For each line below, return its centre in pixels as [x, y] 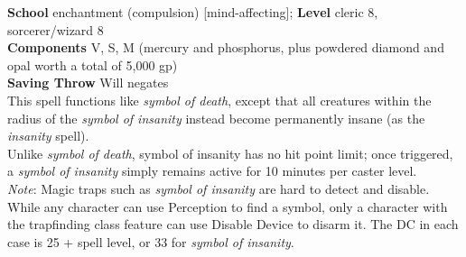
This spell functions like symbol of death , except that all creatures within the [219, 100]
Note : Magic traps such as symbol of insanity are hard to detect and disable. [219, 188]
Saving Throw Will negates [88, 83]
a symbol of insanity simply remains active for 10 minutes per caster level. [212, 171]
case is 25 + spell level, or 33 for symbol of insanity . [151, 241]
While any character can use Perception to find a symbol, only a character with [228, 206]
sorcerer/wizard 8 [56, 29]
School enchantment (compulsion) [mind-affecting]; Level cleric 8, [193, 12]
